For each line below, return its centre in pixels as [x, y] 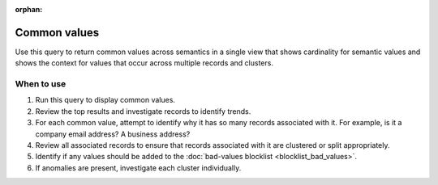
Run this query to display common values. [105, 100]
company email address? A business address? [113, 134]
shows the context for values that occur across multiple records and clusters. [144, 63]
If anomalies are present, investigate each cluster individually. [138, 168]
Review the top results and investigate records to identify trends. [143, 111]
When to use [41, 84]
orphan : [29, 9]
